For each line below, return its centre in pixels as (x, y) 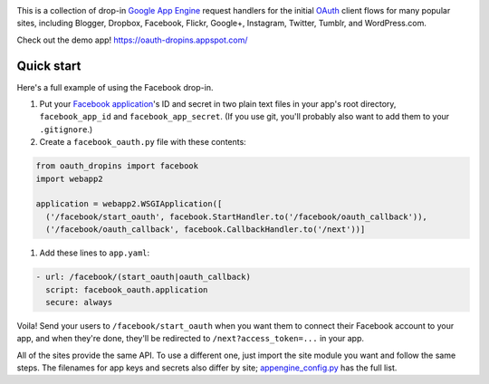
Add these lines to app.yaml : (95, 253)
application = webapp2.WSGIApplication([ (129, 204)
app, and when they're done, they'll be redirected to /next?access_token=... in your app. (191, 339)
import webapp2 (69, 178)
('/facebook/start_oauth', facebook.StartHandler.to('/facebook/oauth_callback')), (236, 216)
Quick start (49, 66)
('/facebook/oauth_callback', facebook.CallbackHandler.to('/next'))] (206, 230)
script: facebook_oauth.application (127, 289)
